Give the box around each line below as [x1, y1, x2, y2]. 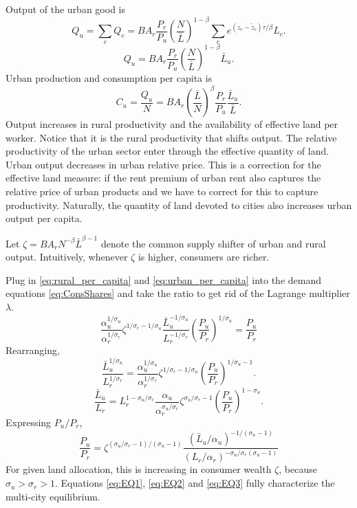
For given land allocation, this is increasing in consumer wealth [6, 462, 272, 476]
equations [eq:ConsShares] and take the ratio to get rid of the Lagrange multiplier [6, 286, 350, 300]
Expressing [6, 415, 52, 429]
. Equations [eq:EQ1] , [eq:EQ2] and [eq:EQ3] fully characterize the [54, 476, 335, 490]
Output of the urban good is [6, 2, 125, 16]
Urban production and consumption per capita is [6, 70, 213, 85]
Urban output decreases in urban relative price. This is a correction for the [6, 157, 321, 171]
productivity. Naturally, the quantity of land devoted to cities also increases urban [6, 197, 352, 212]
